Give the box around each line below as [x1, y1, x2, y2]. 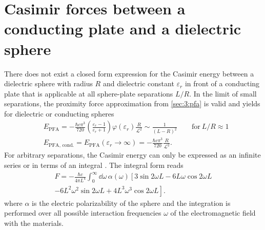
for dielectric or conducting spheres [4, 108, 114, 119]
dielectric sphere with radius [4, 78, 93, 89]
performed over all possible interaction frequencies [4, 207, 161, 218]
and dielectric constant [103, 78, 174, 89]
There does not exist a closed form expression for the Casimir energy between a [4, 68, 254, 79]
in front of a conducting [185, 78, 260, 89]
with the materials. [4, 218, 64, 228]
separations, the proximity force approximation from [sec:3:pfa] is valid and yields [4, 98, 260, 109]
